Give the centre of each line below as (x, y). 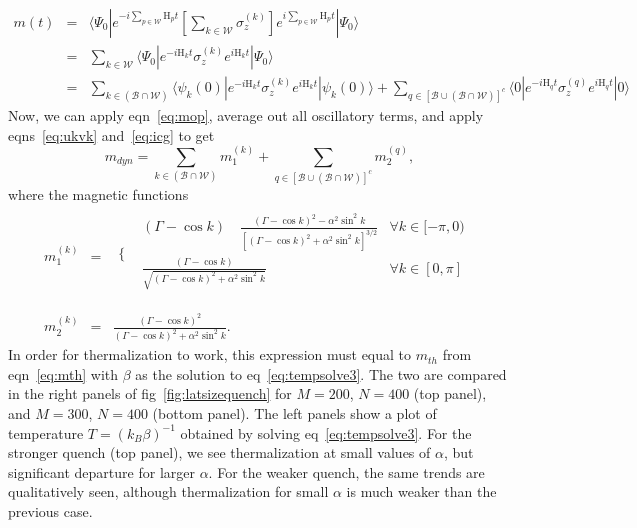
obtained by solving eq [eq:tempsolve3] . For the (326, 432)
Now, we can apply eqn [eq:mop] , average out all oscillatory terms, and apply (246, 114)
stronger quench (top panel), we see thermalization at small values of (219, 452)
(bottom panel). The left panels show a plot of (294, 413)
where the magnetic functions (98, 193)
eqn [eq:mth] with (63, 373)
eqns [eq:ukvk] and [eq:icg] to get (111, 134)
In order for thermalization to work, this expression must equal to (210, 354)
